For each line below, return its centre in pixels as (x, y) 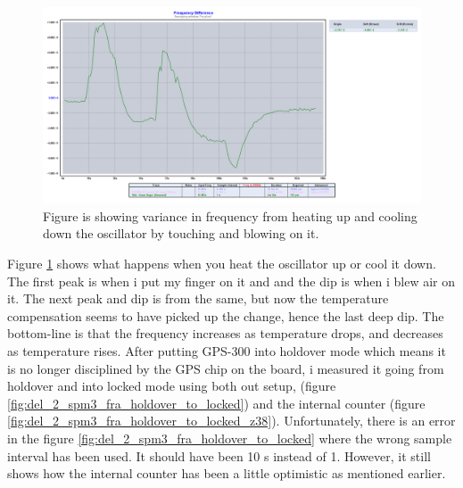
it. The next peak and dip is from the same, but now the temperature (198, 298)
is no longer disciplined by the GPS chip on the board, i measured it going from (226, 368)
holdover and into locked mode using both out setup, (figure (172, 386)
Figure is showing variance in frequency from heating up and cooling (230, 215)
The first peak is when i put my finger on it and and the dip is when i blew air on (231, 281)
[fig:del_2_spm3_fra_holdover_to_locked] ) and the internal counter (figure (216, 403)
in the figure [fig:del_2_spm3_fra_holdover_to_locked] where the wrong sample (230, 438)
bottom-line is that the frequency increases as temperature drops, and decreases (225, 333)
